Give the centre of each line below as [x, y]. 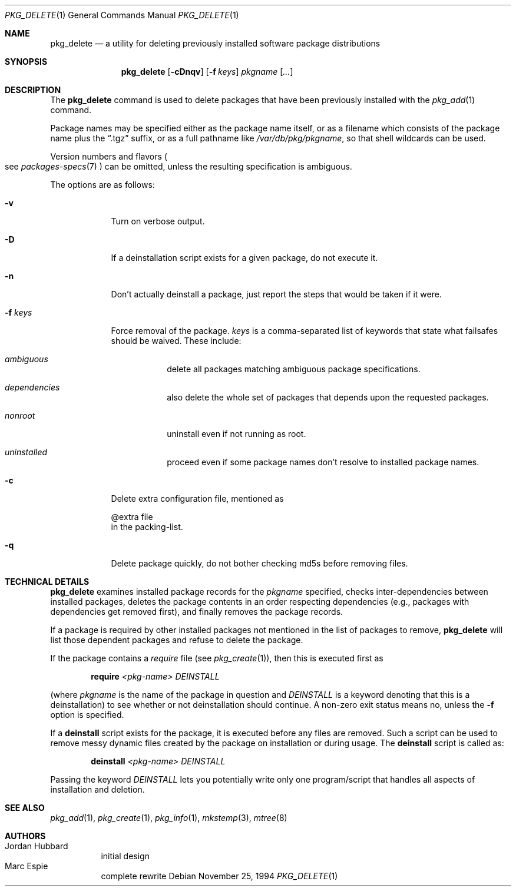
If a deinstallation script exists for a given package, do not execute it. [244, 258]
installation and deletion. [97, 789]
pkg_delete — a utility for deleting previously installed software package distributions [215, 43]
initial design [125, 856]
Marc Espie [27, 866]
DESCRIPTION [33, 90]
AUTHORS [25, 836]
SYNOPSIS [26, 62]
